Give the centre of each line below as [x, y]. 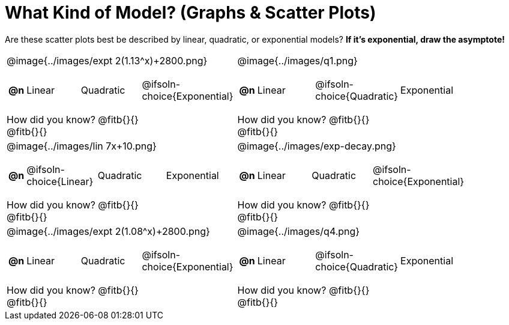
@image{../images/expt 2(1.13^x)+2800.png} [107, 60]
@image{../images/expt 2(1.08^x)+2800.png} [108, 231]
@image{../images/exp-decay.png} [317, 146]
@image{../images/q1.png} [297, 60]
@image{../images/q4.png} [299, 231]
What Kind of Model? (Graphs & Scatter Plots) [191, 13]
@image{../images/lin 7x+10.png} [82, 146]
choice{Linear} [60, 181]
